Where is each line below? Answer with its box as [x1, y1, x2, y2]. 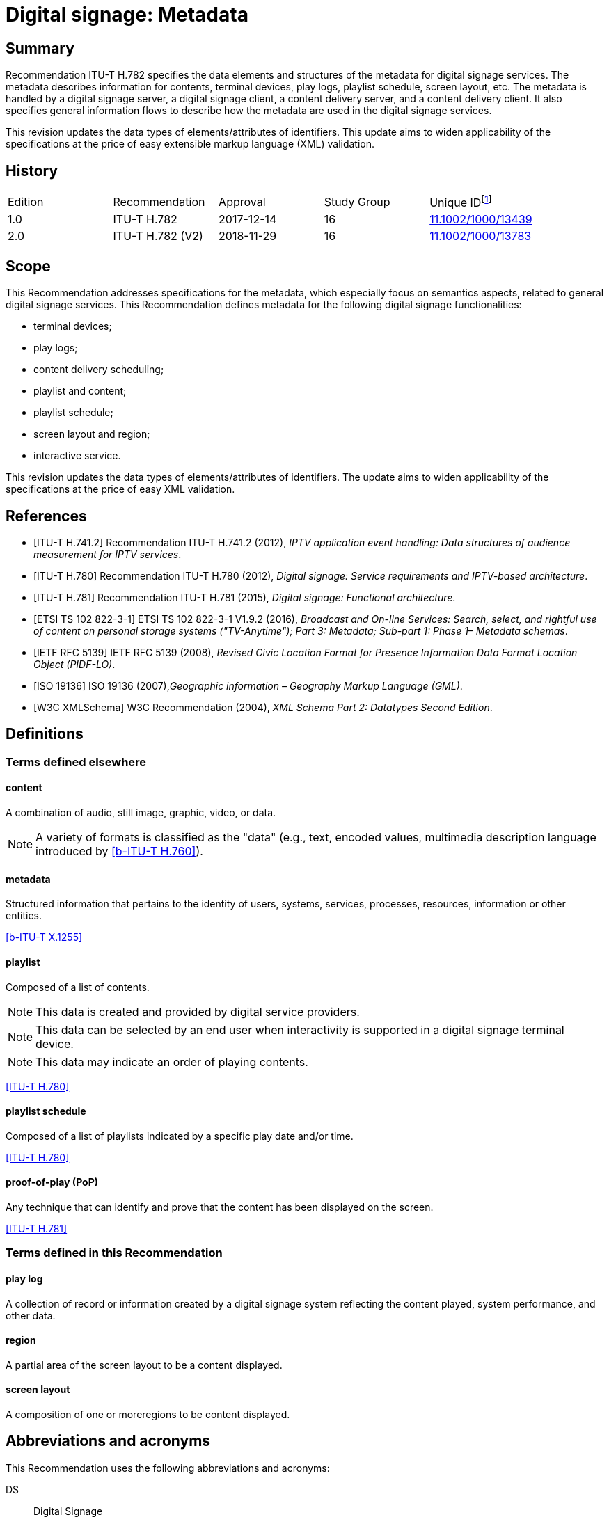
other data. [6, 1309, 56, 1321]
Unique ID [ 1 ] [429, 193, 492, 210]
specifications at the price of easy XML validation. [6, 483, 235, 495]
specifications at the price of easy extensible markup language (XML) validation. [6, 138, 375, 150]
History [6, 161, 58, 180]
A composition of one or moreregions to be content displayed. [6, 1408, 290, 1420]
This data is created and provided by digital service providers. [35, 1004, 360, 1019]
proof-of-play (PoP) [6, 1176, 99, 1189]
